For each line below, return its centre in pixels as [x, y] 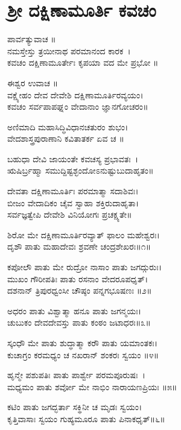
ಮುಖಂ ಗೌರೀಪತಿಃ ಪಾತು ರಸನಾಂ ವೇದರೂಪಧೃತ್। [78, 278]
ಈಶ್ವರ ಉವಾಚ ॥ [33, 82]
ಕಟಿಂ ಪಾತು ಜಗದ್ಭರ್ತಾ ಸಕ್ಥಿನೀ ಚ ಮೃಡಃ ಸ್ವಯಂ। [75, 407]
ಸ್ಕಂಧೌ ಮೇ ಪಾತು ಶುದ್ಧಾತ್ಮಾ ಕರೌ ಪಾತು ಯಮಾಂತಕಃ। [83, 343]
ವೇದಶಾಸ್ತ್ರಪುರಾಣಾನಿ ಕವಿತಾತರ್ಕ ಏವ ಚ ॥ [66, 138]
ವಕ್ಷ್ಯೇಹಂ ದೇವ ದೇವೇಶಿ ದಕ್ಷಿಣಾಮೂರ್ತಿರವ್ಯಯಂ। [75, 94]
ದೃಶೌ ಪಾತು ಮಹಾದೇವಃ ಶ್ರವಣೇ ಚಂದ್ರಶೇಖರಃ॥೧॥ [79, 246]
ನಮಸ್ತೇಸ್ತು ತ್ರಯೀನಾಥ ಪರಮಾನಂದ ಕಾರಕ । [69, 50]
